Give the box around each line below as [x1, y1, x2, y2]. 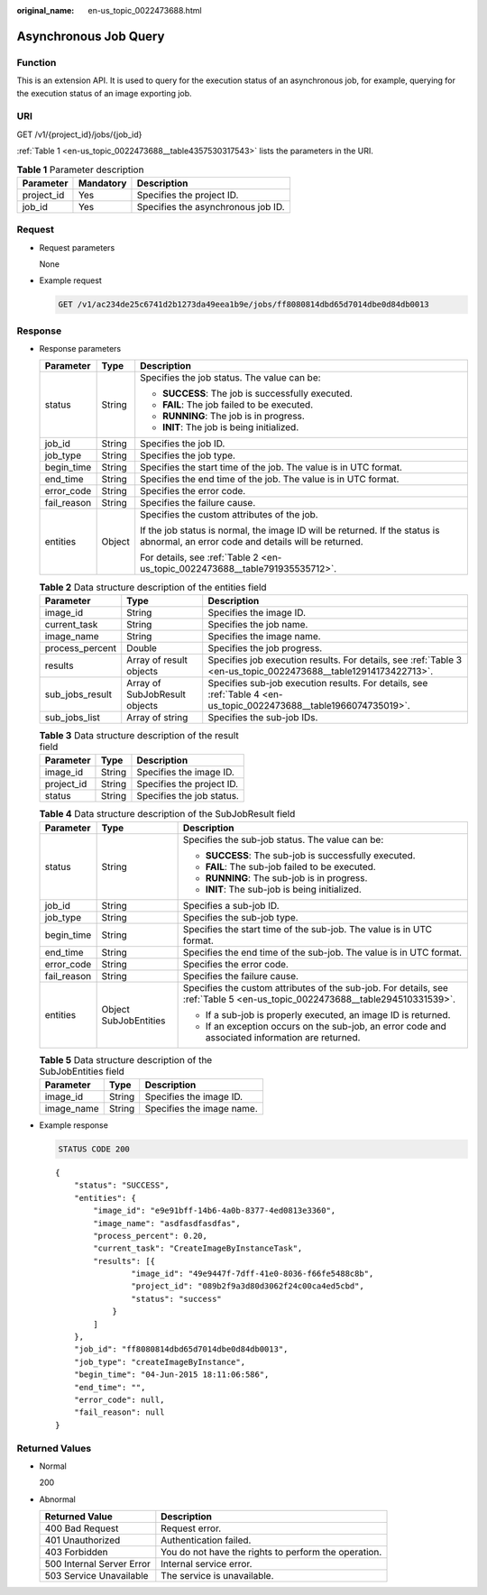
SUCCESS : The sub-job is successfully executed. [205, 848, 416, 861]
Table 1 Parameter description [16, 163, 144, 176]
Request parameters [39, 242, 115, 252]
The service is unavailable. [161, 1570, 274, 1582]
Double [126, 641, 158, 654]
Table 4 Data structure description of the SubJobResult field [39, 808, 296, 820]
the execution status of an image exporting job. [16, 87, 193, 98]
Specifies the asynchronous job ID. [136, 200, 285, 213]
